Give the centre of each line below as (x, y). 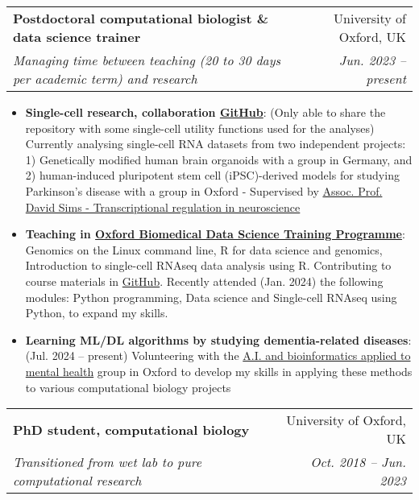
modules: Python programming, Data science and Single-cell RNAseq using (211, 297)
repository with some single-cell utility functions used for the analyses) (200, 128)
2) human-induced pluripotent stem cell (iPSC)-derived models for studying (212, 175)
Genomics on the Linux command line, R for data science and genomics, (204, 249)
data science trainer (77, 37)
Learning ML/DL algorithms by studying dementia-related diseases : (218, 339)
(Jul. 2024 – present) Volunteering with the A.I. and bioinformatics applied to (218, 355)
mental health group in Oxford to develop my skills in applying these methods (219, 371)
